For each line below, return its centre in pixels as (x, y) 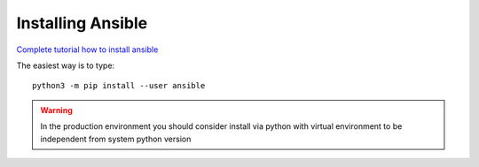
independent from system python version (116, 139)
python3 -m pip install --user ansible (119, 86)
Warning (56, 110)
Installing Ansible (82, 23)
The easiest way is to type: (66, 65)
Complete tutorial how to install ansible (87, 49)
